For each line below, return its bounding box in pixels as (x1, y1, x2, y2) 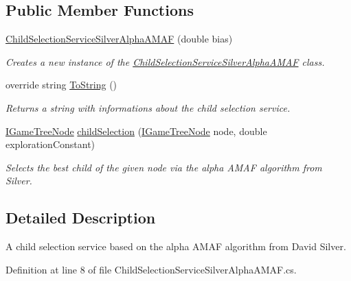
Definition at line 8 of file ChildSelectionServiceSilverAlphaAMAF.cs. (5, 262, 297, 276)
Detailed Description (5, 207, 156, 228)
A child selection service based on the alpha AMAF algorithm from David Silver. (5, 239, 346, 254)
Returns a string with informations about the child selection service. (5, 100, 291, 114)
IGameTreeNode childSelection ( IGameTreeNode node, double (5, 123, 267, 138)
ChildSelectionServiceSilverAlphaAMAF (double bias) (5, 32, 233, 46)
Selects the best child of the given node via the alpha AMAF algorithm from (5, 160, 322, 174)
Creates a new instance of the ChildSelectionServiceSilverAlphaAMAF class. (5, 54, 325, 69)
